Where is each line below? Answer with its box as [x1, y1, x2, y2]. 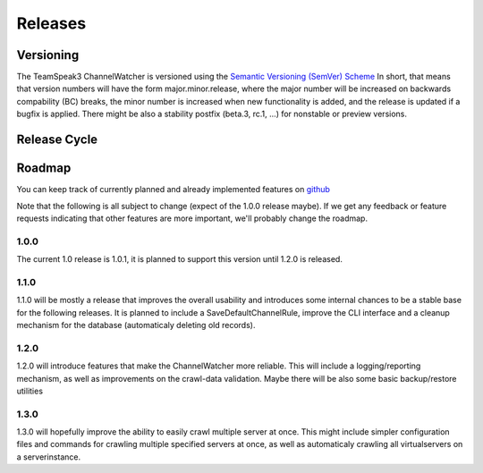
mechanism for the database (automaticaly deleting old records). [16, 320, 256, 330]
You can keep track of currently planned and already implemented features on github [16, 184, 331, 195]
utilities [16, 385, 44, 396]
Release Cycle [16, 132, 98, 148]
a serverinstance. [16, 452, 81, 462]
